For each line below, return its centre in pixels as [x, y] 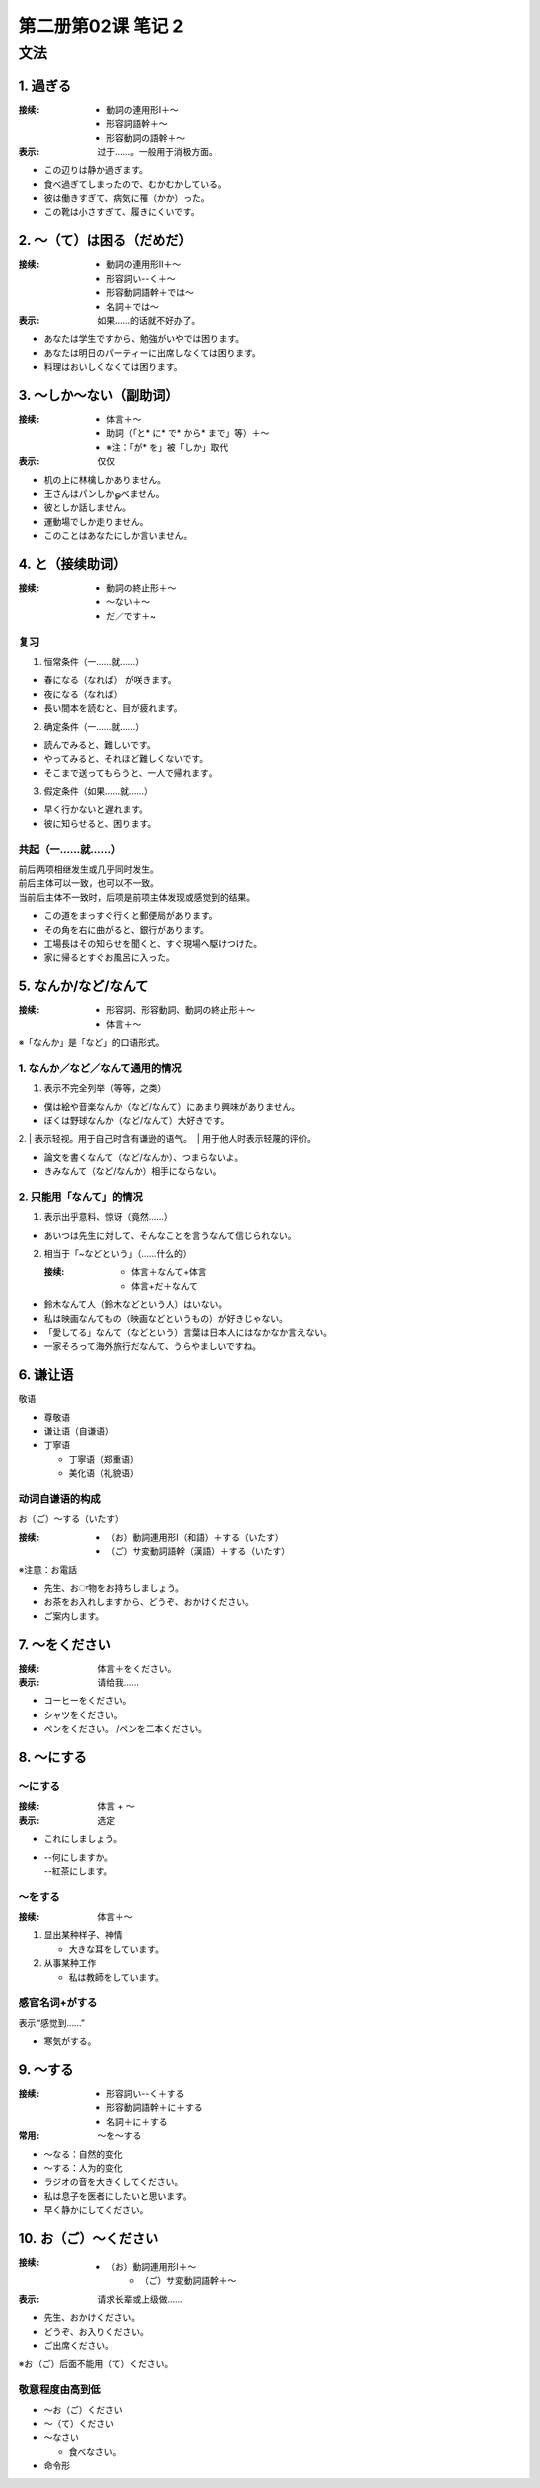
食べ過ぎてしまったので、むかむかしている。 [135, 184]
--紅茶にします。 [78, 1871]
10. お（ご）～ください [88, 2238]
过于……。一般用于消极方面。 [158, 151]
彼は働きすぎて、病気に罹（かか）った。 [126, 198]
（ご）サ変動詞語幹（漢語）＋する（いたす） [198, 1551]
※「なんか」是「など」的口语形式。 [91, 1042]
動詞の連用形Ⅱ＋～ [144, 264]
